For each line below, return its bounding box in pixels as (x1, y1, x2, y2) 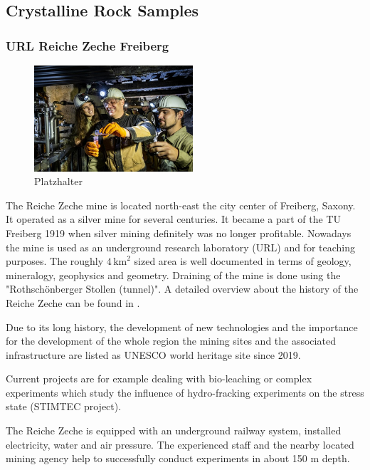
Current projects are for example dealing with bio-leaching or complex (6, 371, 312, 386)
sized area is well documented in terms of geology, (134, 254, 351, 268)
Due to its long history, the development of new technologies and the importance (6, 319, 358, 334)
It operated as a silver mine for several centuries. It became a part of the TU (6, 211, 342, 226)
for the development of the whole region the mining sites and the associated (6, 333, 336, 348)
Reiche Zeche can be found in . (6, 295, 140, 310)
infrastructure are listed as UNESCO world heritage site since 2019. (6, 347, 301, 362)
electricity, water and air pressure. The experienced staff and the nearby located (6, 437, 354, 451)
